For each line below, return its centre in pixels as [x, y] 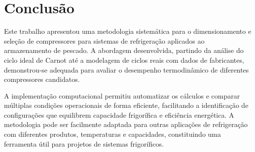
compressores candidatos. [42, 79]
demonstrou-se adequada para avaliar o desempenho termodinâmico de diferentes [127, 69]
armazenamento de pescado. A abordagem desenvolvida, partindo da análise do [124, 50]
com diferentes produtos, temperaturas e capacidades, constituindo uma [112, 134]
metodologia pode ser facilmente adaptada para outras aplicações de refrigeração [126, 124]
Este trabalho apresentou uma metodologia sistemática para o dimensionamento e [128, 31]
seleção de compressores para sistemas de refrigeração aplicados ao [104, 40]
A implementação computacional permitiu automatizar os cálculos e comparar [122, 95]
